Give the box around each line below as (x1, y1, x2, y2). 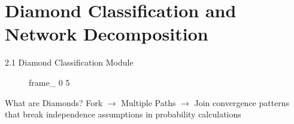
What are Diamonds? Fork (5, 96, 103, 108)
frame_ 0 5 (29, 76, 70, 88)
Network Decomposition (5, 21, 208, 46)
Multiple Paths (121, 96, 176, 108)
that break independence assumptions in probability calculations (5, 108, 241, 120)
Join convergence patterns (194, 96, 290, 108)
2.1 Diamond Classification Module (5, 56, 134, 69)
